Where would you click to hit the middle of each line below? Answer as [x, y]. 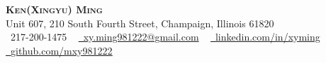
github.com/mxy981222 [62, 50]
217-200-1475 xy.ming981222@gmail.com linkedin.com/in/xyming [165, 37]
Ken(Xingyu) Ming [54, 9]
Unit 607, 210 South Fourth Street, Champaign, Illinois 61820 [140, 23]
